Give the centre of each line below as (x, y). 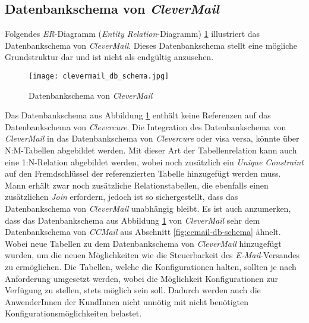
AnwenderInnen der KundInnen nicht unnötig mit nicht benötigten (127, 301)
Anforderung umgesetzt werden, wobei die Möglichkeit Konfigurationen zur (141, 278)
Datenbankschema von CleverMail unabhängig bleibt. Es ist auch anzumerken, (148, 208)
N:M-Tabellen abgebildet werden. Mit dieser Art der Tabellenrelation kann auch (151, 150)
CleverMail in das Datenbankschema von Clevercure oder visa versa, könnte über (152, 138)
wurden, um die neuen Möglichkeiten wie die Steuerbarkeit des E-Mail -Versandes (152, 255)
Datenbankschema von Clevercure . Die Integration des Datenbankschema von (146, 126)
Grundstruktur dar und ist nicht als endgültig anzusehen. (109, 57)
